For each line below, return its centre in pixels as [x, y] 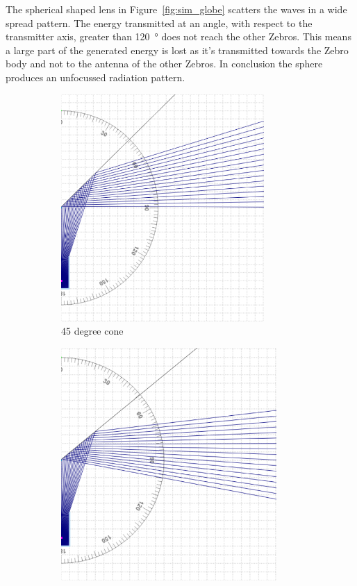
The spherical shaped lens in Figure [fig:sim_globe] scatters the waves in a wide [176, 9]
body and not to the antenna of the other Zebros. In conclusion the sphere [164, 64]
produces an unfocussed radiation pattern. [96, 77]
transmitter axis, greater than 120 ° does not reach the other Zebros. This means [178, 36]
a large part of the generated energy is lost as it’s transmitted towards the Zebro [177, 50]
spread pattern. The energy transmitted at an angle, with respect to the [159, 23]
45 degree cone [92, 331]
